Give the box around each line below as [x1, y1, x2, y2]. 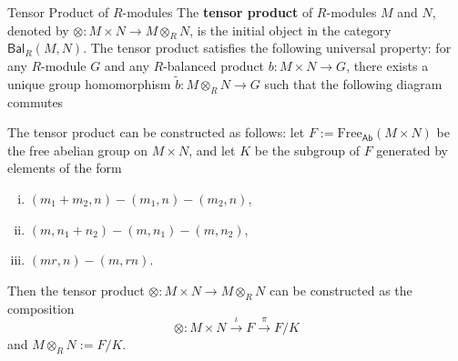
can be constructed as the [269, 280, 412, 299]
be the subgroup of [254, 140, 360, 159]
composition [7, 298, 75, 317]
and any [104, 55, 149, 75]
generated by [376, 140, 448, 159]
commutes [7, 92, 64, 111]
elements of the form [7, 158, 122, 177]
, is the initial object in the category [189, 20, 392, 39]
